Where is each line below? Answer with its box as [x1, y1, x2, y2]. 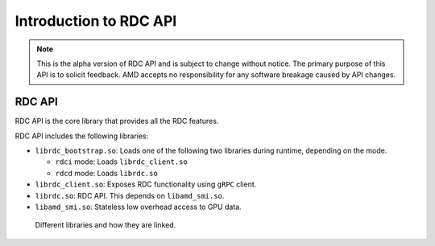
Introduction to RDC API [14, 12, 177, 30]
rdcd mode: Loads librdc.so [55, 168, 159, 178]
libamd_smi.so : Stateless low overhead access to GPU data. [35, 202, 242, 211]
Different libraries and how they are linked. [35, 220, 176, 230]
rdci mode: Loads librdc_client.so [55, 157, 188, 166]
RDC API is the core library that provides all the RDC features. [14, 117, 219, 126]
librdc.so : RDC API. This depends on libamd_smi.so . [35, 191, 225, 200]
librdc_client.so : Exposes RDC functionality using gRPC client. [35, 179, 257, 189]
